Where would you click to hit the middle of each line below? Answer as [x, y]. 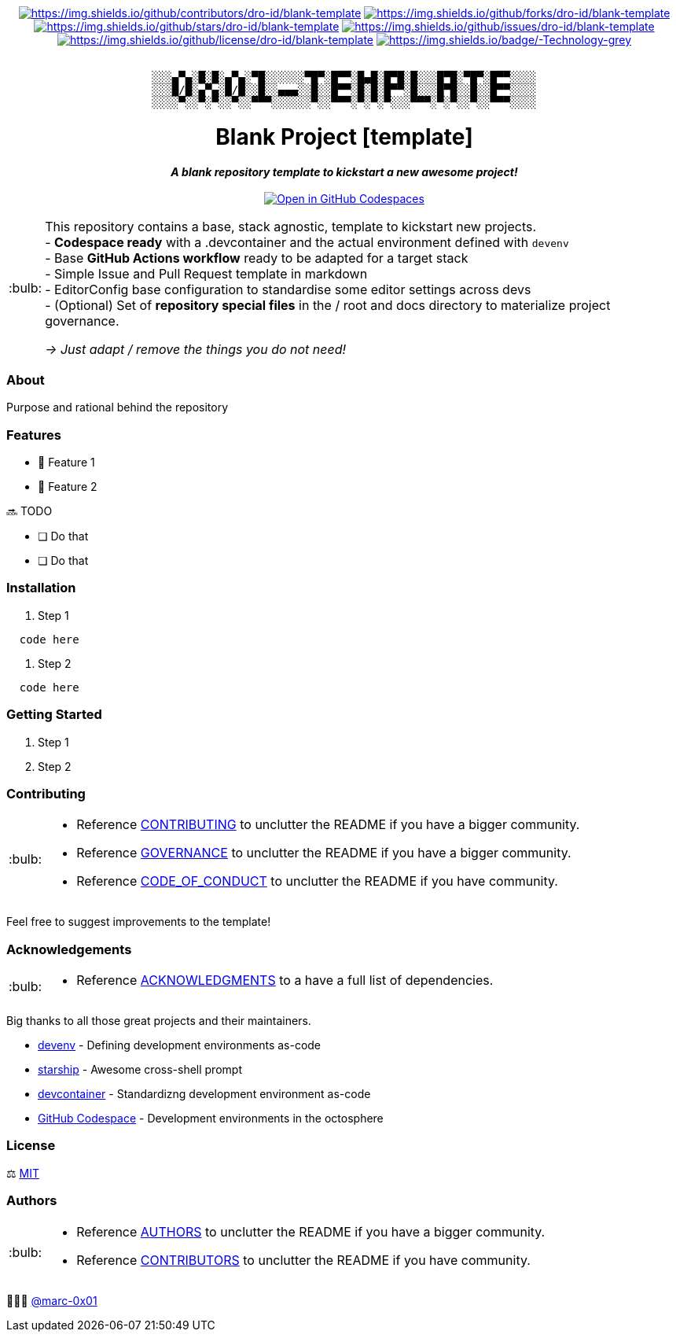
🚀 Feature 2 [68, 487]
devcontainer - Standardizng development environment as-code [204, 1094]
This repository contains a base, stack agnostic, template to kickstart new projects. [291, 226]
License [31, 1146]
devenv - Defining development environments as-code [180, 1045]
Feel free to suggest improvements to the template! [139, 922]
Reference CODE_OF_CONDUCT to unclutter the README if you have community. [317, 881]
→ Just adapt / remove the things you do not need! [196, 349]
